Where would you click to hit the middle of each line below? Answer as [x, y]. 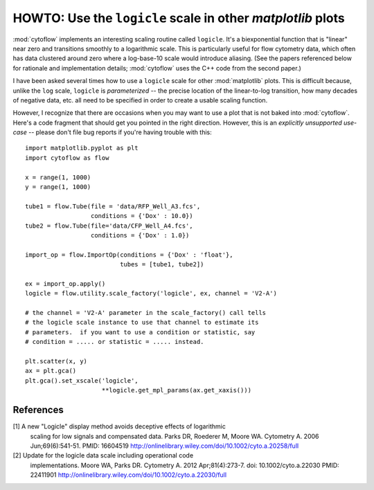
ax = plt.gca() [51, 371]
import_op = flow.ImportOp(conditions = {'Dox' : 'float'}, [129, 255]
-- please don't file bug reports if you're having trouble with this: [120, 132]
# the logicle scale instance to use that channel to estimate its [142, 323]
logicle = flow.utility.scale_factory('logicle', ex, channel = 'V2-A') [151, 293]
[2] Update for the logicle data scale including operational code [103, 455]
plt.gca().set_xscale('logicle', [82, 380]
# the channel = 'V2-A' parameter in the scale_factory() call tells [146, 313]
